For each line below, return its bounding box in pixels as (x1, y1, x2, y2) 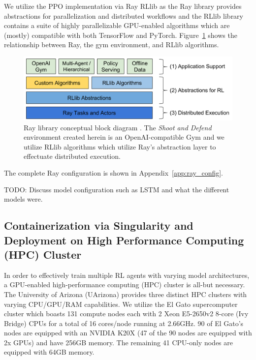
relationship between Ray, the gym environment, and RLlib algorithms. (4, 39, 219, 50)
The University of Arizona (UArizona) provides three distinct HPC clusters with (4, 289, 247, 299)
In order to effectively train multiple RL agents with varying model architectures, (4, 270, 250, 280)
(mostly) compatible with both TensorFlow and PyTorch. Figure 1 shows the (4, 30, 237, 40)
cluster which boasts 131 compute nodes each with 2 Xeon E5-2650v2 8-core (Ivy (4, 308, 249, 319)
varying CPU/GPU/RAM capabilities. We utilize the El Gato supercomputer (4, 299, 238, 309)
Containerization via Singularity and (4, 218, 193, 233)
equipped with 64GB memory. (4, 347, 95, 357)
